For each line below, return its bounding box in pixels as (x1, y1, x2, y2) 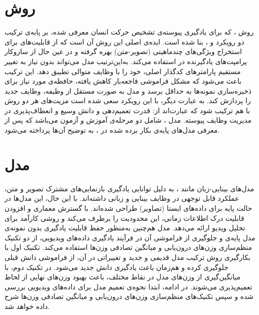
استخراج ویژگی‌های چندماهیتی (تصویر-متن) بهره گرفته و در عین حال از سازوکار (4, 46, 242, 57)
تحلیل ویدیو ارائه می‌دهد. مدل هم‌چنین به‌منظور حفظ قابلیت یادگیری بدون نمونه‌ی (4, 222, 245, 233)
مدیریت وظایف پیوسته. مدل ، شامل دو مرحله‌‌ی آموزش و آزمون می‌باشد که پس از (4, 115, 252, 125)
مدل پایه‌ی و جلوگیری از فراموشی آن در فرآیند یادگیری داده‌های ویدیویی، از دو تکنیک (4, 232, 255, 242)
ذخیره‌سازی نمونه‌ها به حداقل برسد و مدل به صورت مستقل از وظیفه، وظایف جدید (4, 85, 251, 96)
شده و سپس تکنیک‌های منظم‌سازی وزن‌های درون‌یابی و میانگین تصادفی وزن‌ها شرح (4, 291, 253, 301)
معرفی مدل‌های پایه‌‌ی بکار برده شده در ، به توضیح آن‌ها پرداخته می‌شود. (4, 125, 220, 135)
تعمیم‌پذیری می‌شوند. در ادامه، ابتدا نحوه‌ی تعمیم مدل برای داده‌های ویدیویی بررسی (4, 281, 252, 291)
